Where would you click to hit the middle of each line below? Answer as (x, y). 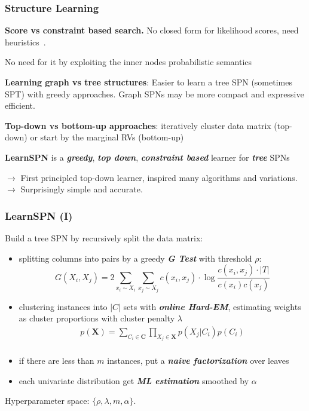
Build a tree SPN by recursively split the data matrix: (104, 237)
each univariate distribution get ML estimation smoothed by (134, 380)
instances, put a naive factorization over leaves (198, 361)
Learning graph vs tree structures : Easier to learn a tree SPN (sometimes (149, 82)
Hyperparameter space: (47, 401)
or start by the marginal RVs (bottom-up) (107, 137)
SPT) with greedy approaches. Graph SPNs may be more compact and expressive (154, 93)
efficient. (20, 105)
